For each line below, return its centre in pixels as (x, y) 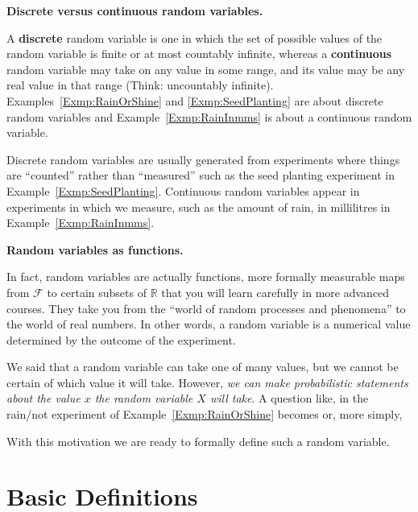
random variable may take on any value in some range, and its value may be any (206, 69)
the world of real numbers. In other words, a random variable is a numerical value (209, 324)
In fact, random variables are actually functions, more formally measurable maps (206, 277)
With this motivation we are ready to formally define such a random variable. (198, 441)
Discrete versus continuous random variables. (135, 10)
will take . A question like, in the (289, 398)
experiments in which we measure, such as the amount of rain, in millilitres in (199, 206)
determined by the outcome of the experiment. (121, 339)
